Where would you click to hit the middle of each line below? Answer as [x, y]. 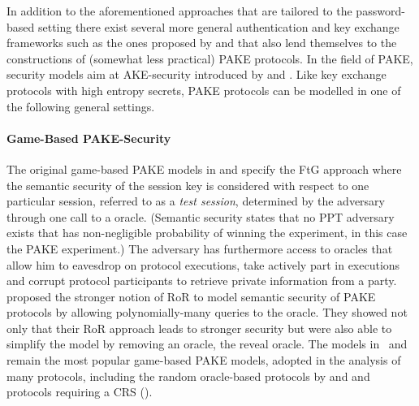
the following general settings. [81, 106]
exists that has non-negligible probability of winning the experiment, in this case [207, 233]
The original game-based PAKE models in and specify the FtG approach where [204, 168]
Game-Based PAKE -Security [89, 138]
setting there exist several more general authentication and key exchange [218, 26]
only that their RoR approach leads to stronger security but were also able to [199, 328]
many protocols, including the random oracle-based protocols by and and [188, 376]
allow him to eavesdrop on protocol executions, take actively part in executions [203, 264]
